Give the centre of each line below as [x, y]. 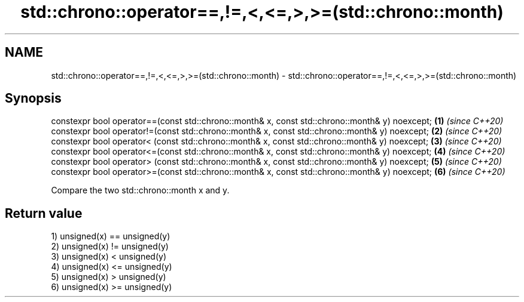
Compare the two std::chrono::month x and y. [140, 190]
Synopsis [33, 98]
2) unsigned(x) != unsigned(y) [110, 246]
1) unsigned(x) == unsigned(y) [111, 236]
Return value [44, 213]
